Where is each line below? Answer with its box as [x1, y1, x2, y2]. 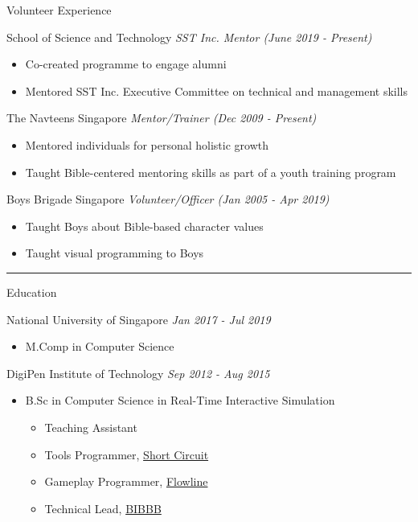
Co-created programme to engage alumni [25, 55, 227, 72]
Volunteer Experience [6, 2, 112, 18]
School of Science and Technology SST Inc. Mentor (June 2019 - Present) [6, 28, 372, 45]
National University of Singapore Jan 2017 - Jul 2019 [6, 310, 271, 327]
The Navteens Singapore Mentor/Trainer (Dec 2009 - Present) [6, 109, 317, 126]
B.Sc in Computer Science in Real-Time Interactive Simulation [25, 392, 335, 409]
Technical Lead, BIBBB [44, 499, 162, 516]
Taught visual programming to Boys [25, 245, 204, 261]
